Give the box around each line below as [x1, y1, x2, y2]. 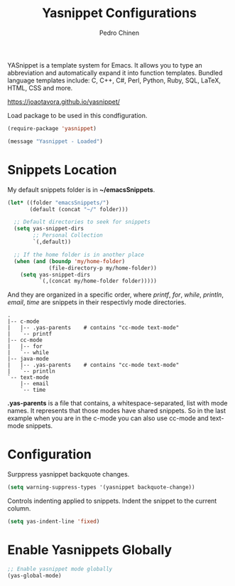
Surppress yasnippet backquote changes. [7, 470, 130, 479]
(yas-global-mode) [7, 572, 62, 579]
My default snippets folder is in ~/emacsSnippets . [7, 185, 155, 193]
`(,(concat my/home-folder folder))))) [38, 277, 158, 285]
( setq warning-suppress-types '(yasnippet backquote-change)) [7, 484, 195, 491]
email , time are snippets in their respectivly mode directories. [7, 298, 187, 307]
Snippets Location [7, 161, 117, 178]
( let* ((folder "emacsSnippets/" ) [7, 199, 110, 206]
